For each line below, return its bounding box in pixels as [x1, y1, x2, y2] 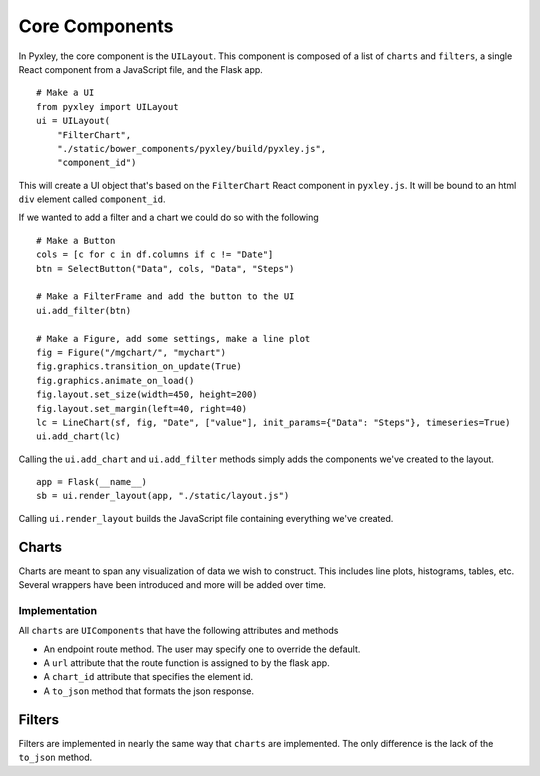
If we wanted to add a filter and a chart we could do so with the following [18, 211, 319, 224]
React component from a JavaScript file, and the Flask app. [18, 63, 264, 75]
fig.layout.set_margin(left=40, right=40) [36, 403, 248, 414]
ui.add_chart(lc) [36, 431, 121, 442]
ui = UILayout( [36, 115, 111, 127]
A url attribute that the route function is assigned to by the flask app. [43, 657, 330, 669]
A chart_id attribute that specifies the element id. [43, 671, 254, 683]
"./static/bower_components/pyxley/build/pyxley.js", [56, 143, 327, 154]
